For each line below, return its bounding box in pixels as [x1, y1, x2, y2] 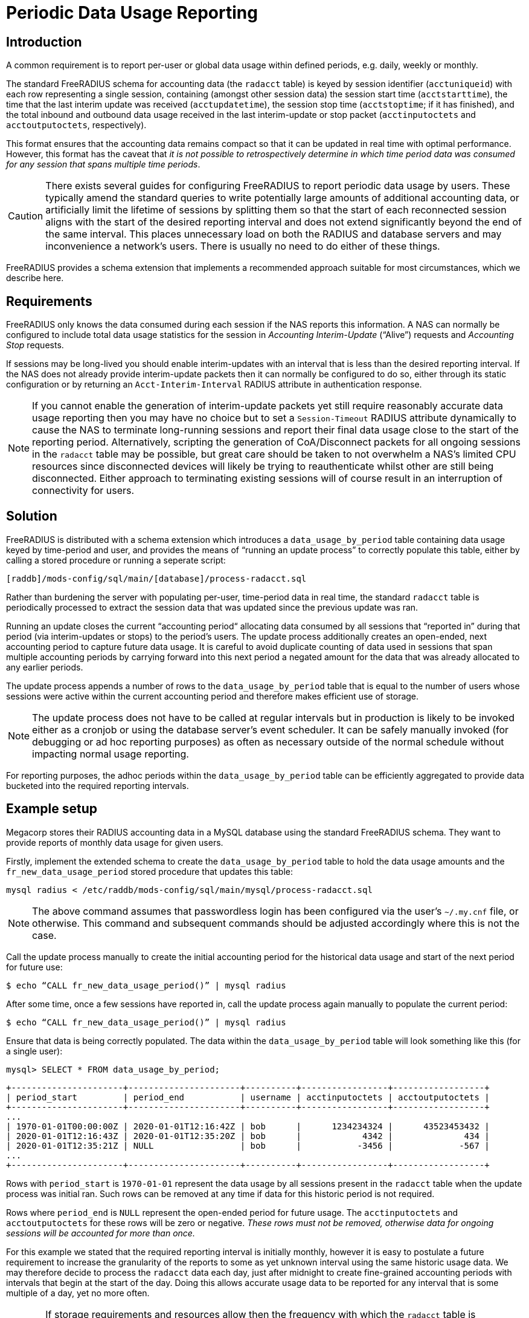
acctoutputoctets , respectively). [6, 120, 147, 131]
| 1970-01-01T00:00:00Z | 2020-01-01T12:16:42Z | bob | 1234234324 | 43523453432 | [6, 1121, 490, 1131]
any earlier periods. [6, 661, 83, 672]
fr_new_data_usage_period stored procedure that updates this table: [6, 866, 293, 877]
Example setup [6, 801, 97, 817]
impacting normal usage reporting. [32, 747, 189, 760]
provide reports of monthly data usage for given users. [6, 837, 223, 848]
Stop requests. [6, 340, 64, 351]
